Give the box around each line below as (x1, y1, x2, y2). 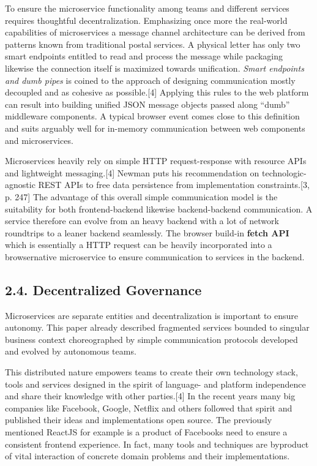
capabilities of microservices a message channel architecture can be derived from (5, 26, 305, 39)
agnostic (5, 178, 35, 191)
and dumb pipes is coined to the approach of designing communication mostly (5, 73, 296, 86)
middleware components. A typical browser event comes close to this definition (5, 110, 300, 122)
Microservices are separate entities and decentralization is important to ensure (5, 309, 299, 321)
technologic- (261, 166, 307, 179)
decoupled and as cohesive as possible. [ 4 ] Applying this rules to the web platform (5, 86, 309, 99)
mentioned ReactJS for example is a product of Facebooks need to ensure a (5, 426, 288, 438)
